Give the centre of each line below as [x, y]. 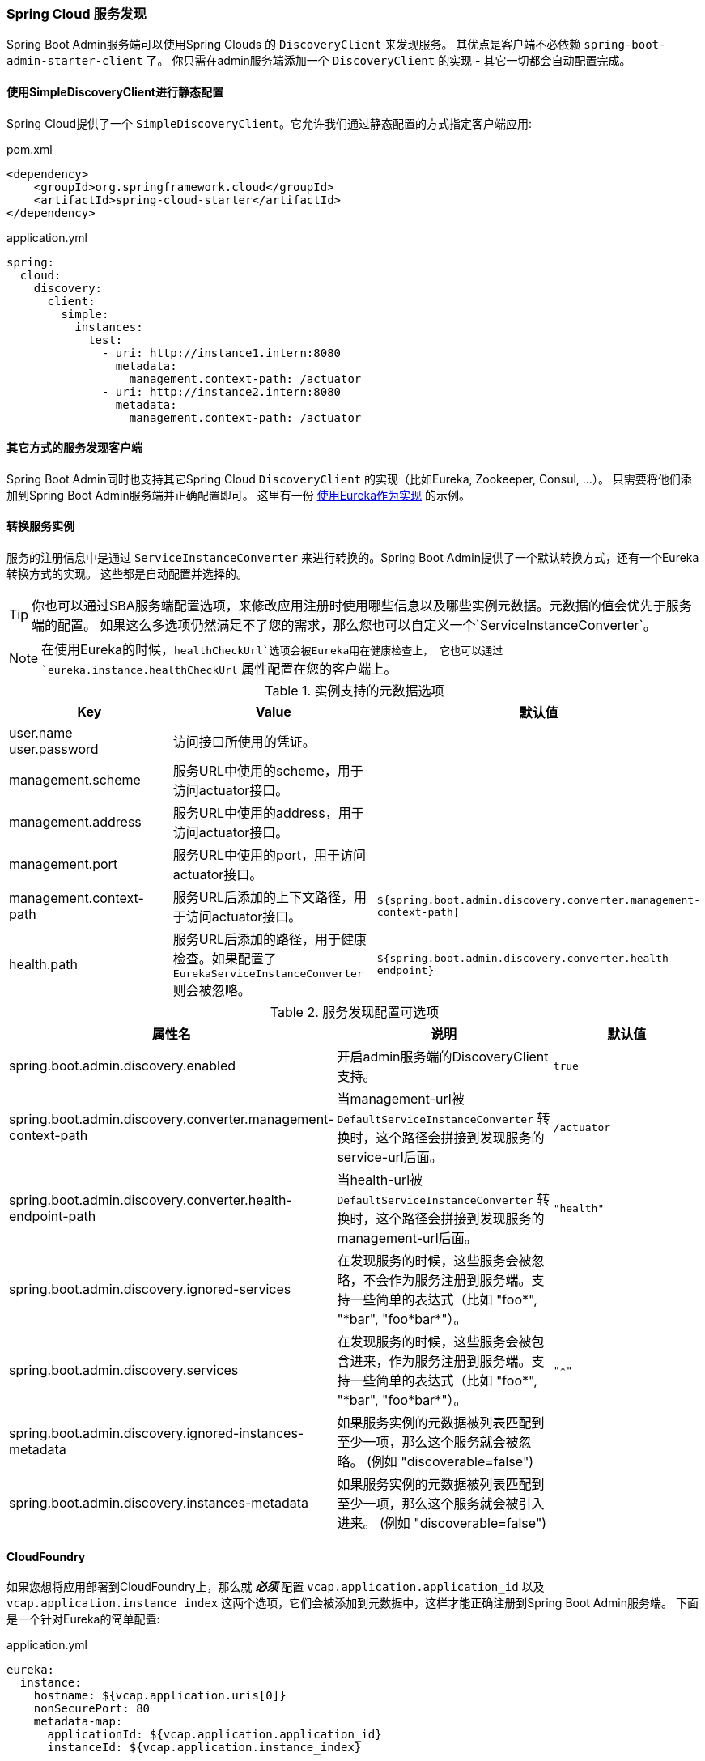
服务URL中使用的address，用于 [268, 813]
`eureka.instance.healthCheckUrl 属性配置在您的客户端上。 [219, 669]
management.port [64, 864]
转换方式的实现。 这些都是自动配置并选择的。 [127, 574]
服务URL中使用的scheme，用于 [268, 771]
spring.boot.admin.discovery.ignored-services [150, 1289]
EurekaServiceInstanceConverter [268, 974]
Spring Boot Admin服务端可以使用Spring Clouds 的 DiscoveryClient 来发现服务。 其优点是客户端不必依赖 [294, 45]
